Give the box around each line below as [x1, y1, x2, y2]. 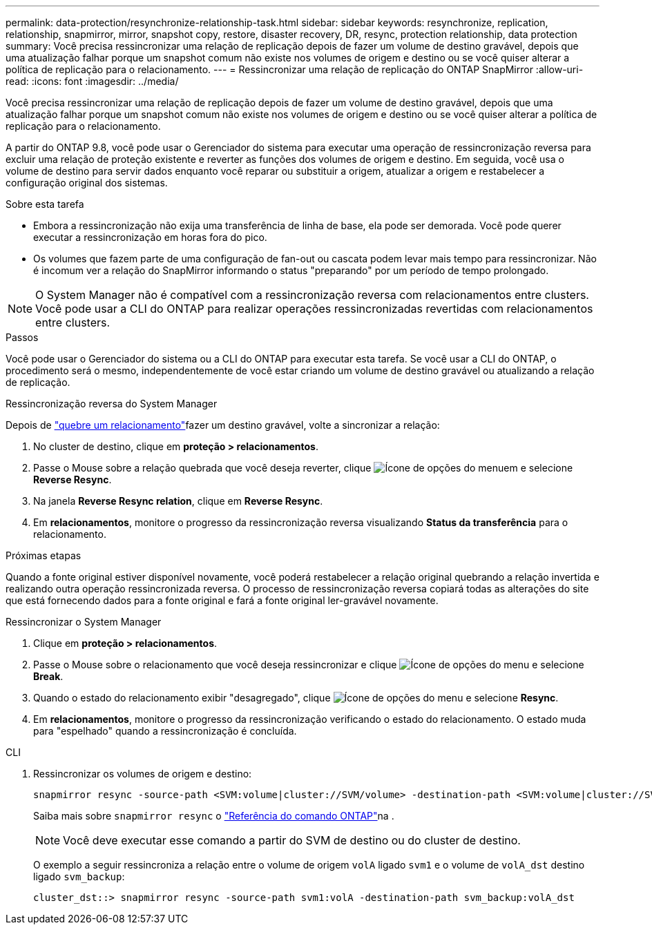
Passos [6, 331, 39, 343]
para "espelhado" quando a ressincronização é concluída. [33, 725, 297, 737]
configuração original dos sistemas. [6, 177, 168, 188]
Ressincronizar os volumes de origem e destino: [33, 768, 252, 779]
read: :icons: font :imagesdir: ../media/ [6, 75, 179, 87]
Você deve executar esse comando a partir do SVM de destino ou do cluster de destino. [63, 833, 521, 847]
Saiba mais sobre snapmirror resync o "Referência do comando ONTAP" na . [33, 810, 394, 822]
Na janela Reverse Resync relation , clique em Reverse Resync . [33, 495, 323, 507]
